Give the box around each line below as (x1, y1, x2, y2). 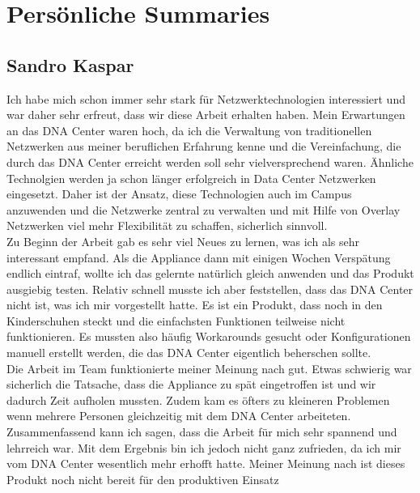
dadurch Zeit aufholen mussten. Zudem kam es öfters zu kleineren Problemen (6, 391, 390, 408)
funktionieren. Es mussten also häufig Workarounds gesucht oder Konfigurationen (6, 328, 411, 345)
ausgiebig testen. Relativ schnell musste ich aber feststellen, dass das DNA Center (6, 280, 414, 297)
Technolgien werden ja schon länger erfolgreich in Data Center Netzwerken (6, 169, 376, 186)
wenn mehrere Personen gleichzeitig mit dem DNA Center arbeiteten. (6, 407, 351, 424)
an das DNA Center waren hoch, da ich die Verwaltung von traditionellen (6, 121, 372, 138)
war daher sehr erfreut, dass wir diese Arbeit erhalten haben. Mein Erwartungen (6, 106, 405, 123)
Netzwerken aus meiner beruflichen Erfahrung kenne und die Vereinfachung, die (6, 138, 401, 155)
